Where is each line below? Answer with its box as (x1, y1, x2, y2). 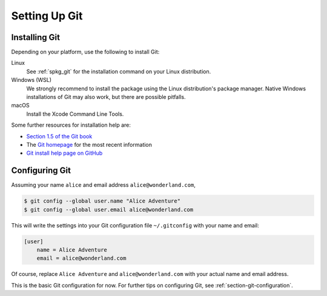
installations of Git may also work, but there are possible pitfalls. (26, 93, 186, 101)
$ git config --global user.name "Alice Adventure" (24, 198, 181, 204)
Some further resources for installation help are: (11, 121, 131, 129)
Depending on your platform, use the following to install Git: (11, 49, 160, 56)
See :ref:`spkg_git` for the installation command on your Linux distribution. (26, 67, 211, 75)
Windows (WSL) (11, 76, 51, 84)
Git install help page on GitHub (26, 149, 103, 157)
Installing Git (11, 32, 61, 42)
